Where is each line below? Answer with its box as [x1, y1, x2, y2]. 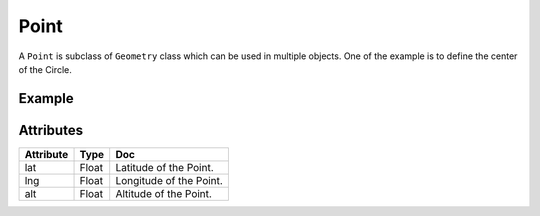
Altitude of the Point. [115, 186, 212, 200]
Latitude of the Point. [115, 160, 214, 174]
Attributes [18, 121, 84, 139]
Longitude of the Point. [115, 173, 224, 187]
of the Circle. [18, 63, 72, 75]
